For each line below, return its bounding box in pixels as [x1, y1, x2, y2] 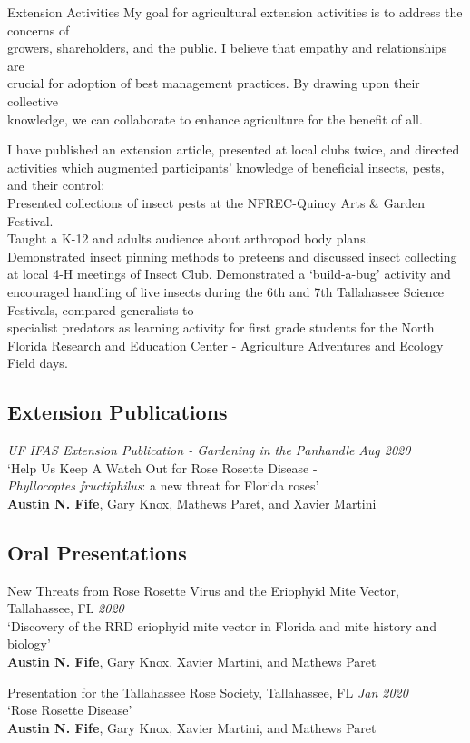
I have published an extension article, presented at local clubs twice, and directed [7, 140, 460, 159]
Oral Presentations [7, 538, 187, 566]
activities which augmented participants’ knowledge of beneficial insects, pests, [7, 157, 445, 176]
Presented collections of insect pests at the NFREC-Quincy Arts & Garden [7, 193, 425, 212]
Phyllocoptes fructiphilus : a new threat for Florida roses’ [7, 476, 319, 495]
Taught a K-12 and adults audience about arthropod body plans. [7, 229, 369, 248]
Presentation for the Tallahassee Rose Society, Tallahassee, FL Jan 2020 [7, 682, 408, 701]
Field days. [7, 353, 68, 372]
